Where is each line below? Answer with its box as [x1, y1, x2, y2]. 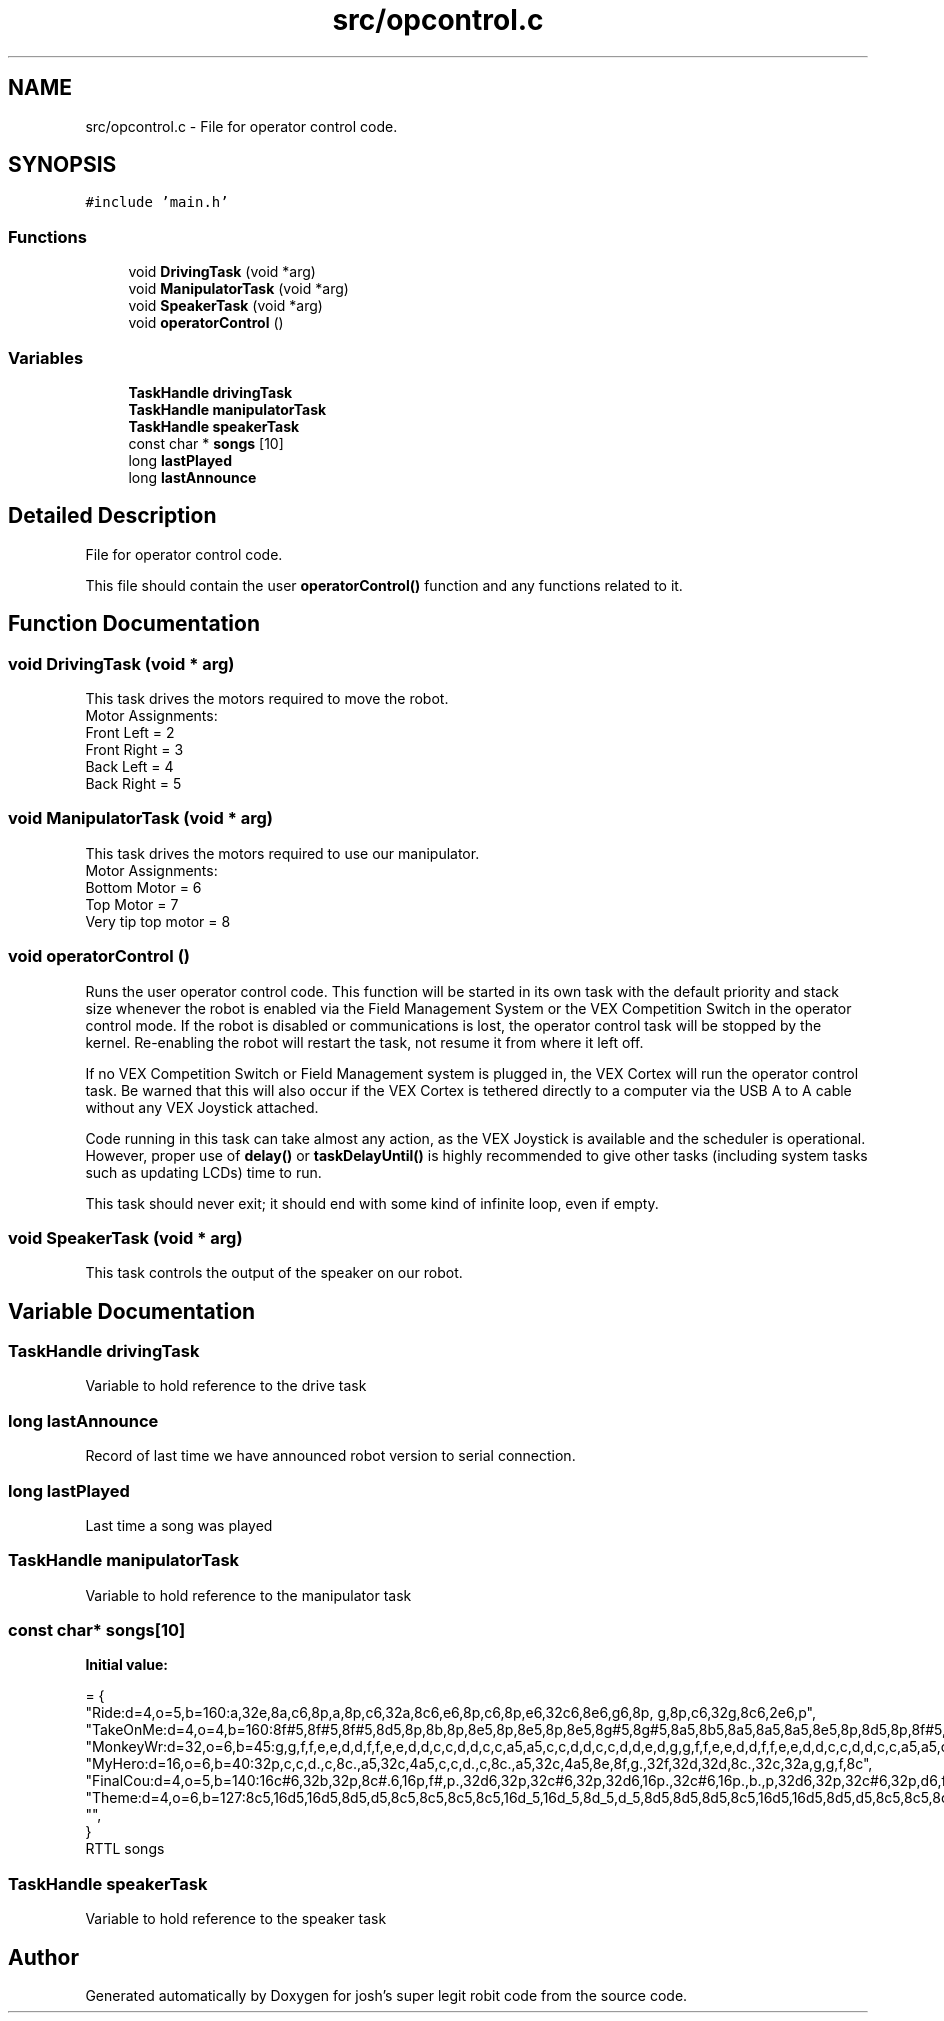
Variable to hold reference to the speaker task [85, 1910, 387, 1928]
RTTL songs [85, 1840, 165, 1858]
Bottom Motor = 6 [85, 878, 202, 896]
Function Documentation [8, 611, 260, 637]
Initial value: [85, 1656, 168, 1674]
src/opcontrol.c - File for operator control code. [85, 117, 398, 135]
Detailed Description [8, 503, 217, 529]
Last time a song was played [85, 1516, 273, 1534]
